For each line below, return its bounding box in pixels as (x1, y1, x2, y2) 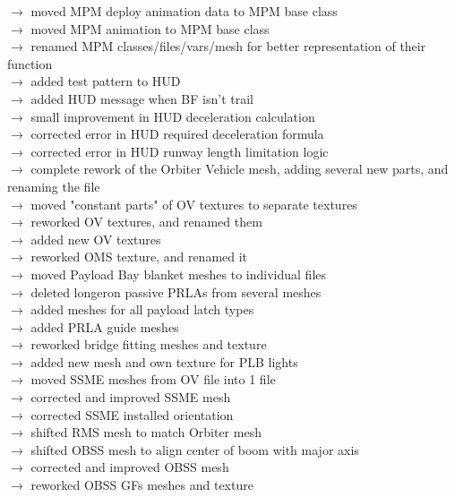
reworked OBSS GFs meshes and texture (30, 476, 253, 494)
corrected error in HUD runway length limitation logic (30, 141, 329, 160)
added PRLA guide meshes (30, 317, 179, 336)
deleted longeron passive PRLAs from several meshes (30, 282, 322, 301)
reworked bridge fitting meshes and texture (30, 335, 267, 354)
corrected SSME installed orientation (30, 405, 234, 424)
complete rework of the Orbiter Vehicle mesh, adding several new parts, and (30, 159, 449, 178)
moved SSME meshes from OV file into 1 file (30, 370, 276, 389)
